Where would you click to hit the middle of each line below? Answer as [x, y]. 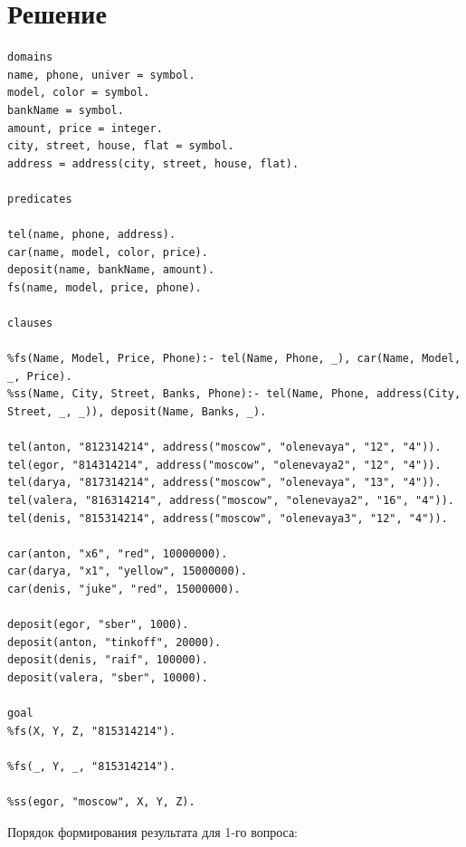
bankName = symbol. [66, 110]
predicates [40, 199]
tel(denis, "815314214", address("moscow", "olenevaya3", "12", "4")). [228, 518]
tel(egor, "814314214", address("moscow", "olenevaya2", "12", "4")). [224, 465]
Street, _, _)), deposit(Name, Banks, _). [137, 412]
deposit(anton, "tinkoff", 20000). [114, 642]
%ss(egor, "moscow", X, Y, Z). [101, 802]
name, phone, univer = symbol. [101, 75]
